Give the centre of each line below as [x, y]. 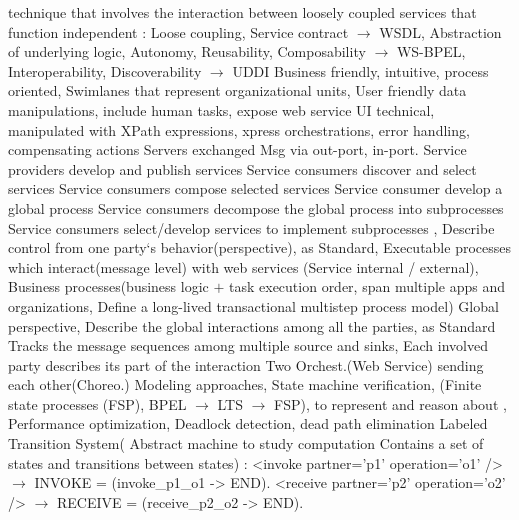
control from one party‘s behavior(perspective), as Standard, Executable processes [260, 247]
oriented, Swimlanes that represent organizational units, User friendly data [237, 90]
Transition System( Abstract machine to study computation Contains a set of [246, 443]
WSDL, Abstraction [440, 31]
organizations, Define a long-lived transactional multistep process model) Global [253, 305]
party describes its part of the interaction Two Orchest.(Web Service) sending [246, 364]
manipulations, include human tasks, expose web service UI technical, [221, 109]
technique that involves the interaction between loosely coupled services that [242, 12]
